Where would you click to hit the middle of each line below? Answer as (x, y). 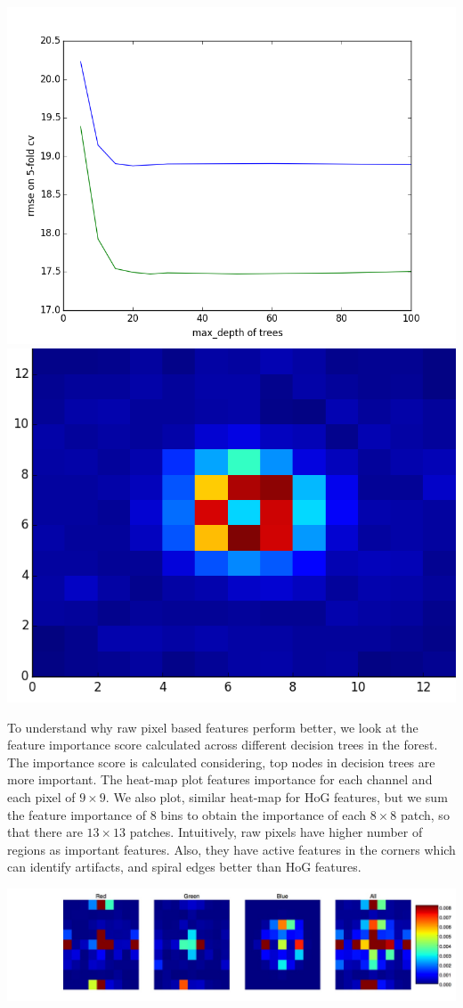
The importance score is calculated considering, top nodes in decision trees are (221, 762)
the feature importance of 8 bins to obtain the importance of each (187, 814)
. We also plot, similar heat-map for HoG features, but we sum (276, 796)
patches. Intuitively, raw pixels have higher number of (276, 832)
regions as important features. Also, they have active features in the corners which (231, 849)
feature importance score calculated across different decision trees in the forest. (223, 745)
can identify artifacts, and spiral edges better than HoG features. (184, 867)
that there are (45, 832)
